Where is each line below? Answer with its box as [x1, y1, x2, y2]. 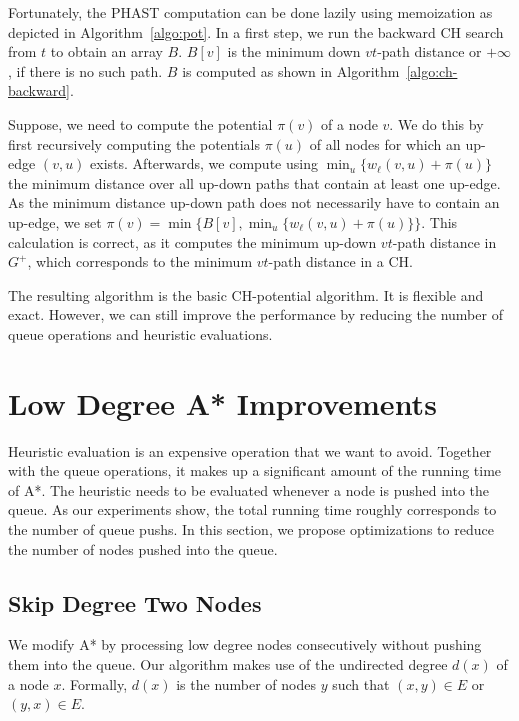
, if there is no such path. [8, 60, 163, 81]
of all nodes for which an [309, 133, 461, 154]
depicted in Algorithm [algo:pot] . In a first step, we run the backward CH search [8, 21, 504, 42]
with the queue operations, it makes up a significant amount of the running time [8, 460, 502, 481]
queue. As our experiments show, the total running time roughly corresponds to [8, 499, 497, 520]
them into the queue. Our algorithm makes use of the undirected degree [8, 653, 448, 674]
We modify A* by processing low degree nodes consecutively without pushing [8, 634, 482, 655]
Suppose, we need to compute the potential [8, 113, 273, 134]
